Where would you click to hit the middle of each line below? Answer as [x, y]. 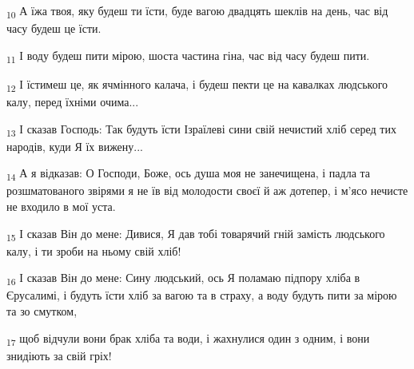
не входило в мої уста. [61, 206]
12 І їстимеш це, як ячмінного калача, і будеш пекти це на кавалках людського [197, 85]
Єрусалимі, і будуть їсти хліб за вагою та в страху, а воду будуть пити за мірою [202, 295]
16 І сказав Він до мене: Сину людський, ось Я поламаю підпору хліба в [183, 279]
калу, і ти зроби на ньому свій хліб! [94, 250]
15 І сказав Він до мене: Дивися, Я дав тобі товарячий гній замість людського [196, 234]
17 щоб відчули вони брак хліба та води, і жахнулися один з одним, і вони [188, 339]
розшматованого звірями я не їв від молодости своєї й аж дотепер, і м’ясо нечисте [207, 190]
